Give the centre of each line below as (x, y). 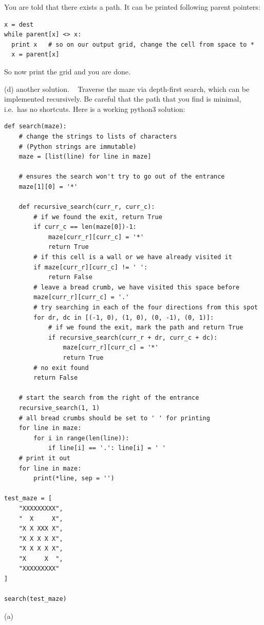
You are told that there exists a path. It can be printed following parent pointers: (132, 7)
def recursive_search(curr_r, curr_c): (87, 207)
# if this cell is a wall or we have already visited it (133, 257)
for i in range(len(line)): (81, 438)
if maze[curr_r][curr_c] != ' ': (91, 267)
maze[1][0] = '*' (48, 187)
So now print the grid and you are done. (67, 71)
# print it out (44, 458)
